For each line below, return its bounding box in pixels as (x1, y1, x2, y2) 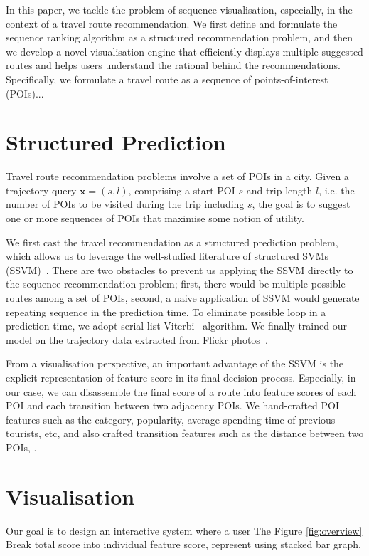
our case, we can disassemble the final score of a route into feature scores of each (6, 384, 357, 399)
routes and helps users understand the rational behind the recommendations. (6, 58, 341, 73)
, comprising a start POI (128, 182, 235, 197)
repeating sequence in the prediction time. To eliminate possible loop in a (6, 304, 326, 319)
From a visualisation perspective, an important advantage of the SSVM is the (6, 356, 344, 371)
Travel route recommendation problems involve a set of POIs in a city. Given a (6, 169, 349, 184)
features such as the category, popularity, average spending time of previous (6, 411, 336, 426)
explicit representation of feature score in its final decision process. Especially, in (6, 370, 356, 384)
